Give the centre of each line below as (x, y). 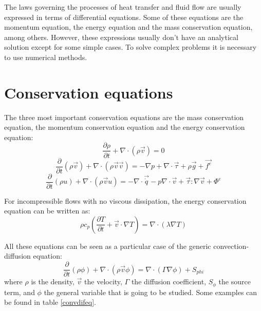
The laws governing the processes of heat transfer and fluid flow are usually (123, 7)
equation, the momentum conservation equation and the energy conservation (125, 127)
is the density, (53, 281)
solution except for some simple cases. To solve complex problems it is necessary (130, 47)
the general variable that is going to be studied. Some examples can (151, 292)
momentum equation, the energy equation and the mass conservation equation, (128, 27)
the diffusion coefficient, (169, 281)
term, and (20, 292)
